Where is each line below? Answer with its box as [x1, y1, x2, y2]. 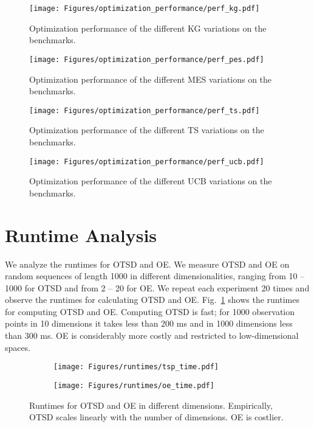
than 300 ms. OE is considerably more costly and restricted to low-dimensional [5, 329, 299, 342]
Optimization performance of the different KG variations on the [29, 21, 267, 34]
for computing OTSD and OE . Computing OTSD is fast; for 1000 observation [5, 305, 295, 318]
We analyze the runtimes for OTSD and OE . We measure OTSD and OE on [5, 257, 290, 270]
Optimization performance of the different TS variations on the [29, 123, 264, 136]
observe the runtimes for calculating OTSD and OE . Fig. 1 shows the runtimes [5, 293, 299, 306]
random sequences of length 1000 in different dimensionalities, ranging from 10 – [5, 269, 305, 282]
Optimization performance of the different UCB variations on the [29, 175, 272, 187]
